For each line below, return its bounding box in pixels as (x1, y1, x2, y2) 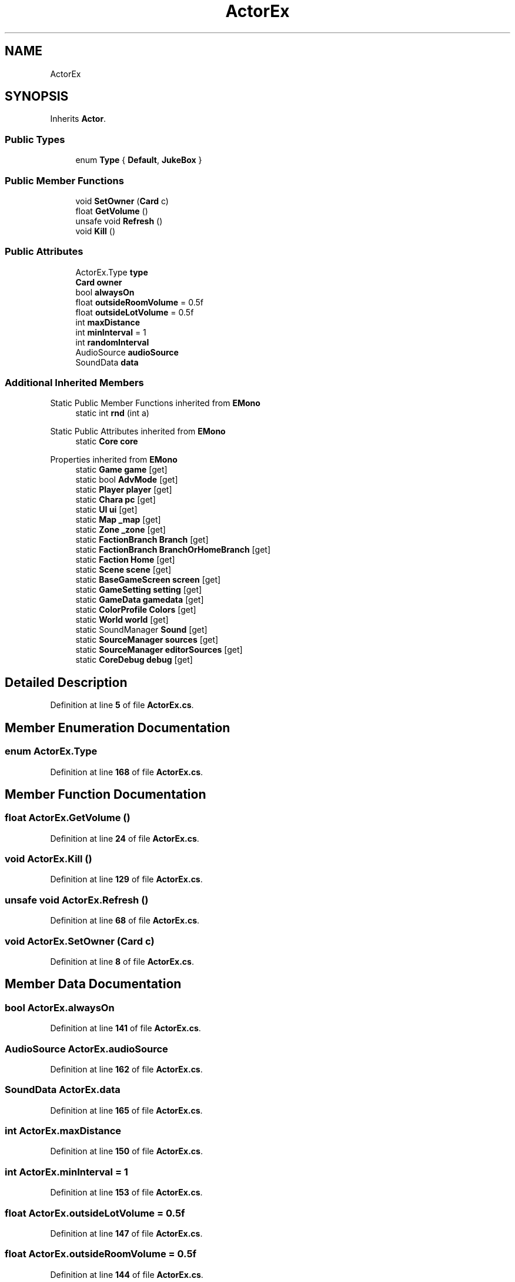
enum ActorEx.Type (5, 745, 98, 758)
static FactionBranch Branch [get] (75, 534, 209, 545)
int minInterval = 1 (75, 327, 146, 337)
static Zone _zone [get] (75, 524, 166, 535)
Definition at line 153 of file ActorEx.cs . (50, 1187, 203, 1198)
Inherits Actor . (50, 114, 106, 124)
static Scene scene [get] (75, 564, 172, 575)
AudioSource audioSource (75, 347, 179, 357)
